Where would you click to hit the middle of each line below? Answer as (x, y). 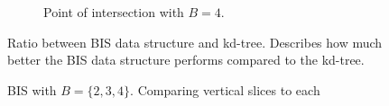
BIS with (32, 89)
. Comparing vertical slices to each (225, 89)
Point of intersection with (114, 12)
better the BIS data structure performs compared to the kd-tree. (186, 60)
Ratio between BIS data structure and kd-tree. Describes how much (195, 42)
